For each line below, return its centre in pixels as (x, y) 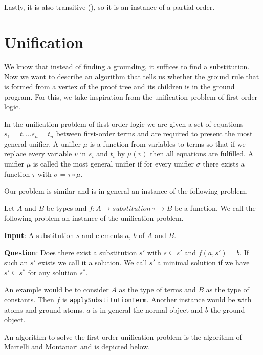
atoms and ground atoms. (44, 309)
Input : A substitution (39, 235)
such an (16, 262)
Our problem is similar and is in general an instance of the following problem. (126, 191)
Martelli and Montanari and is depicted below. (77, 347)
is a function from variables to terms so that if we (168, 143)
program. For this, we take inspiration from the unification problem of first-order (131, 96)
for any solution (52, 272)
